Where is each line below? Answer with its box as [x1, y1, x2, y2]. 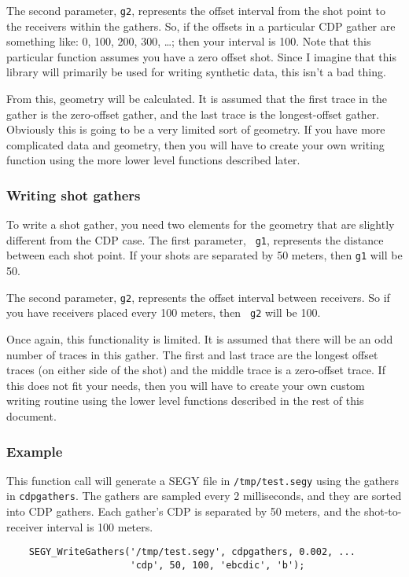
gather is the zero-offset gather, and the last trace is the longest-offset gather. [6, 105, 380, 122]
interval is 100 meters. [46, 518, 153, 535]
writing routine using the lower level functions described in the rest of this [6, 392, 364, 409]
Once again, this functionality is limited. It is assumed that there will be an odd [6, 331, 393, 347]
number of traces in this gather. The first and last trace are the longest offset [6, 346, 378, 362]
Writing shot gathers [6, 185, 141, 204]
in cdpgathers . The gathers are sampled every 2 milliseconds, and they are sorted [6, 487, 402, 504]
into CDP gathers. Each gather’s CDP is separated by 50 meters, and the [6, 503, 361, 520]
